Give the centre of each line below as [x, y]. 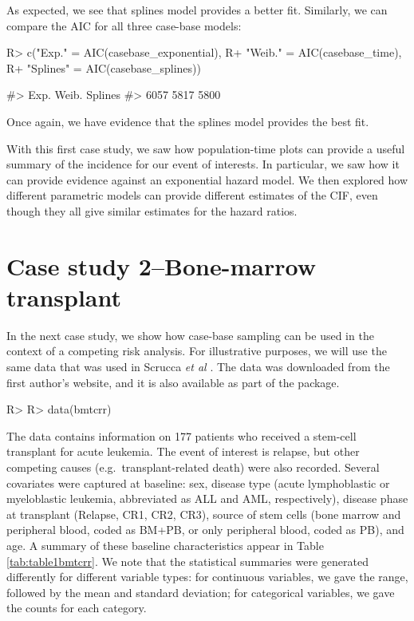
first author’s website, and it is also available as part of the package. [173, 382]
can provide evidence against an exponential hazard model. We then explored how [207, 179]
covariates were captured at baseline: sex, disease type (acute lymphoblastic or [198, 483]
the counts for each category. [77, 608]
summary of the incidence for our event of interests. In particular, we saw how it [203, 164]
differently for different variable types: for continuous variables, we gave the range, [207, 577]
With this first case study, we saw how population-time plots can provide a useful [206, 148]
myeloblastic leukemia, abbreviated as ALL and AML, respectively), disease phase [207, 498]
